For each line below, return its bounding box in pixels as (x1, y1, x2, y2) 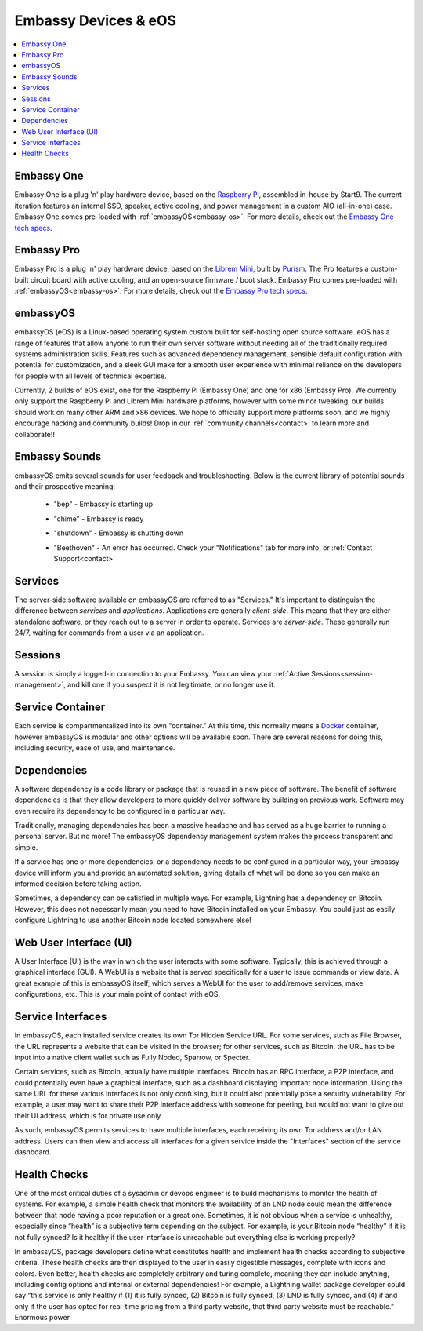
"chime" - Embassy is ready (53, 514, 144, 523)
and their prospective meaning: (14, 481, 116, 490)
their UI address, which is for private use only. (14, 1110, 163, 1120)
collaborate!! (14, 429, 55, 439)
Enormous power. (14, 1313, 72, 1322)
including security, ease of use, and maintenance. (14, 742, 175, 753)
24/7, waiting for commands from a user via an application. (14, 628, 204, 637)
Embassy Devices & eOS (14, 12, 176, 29)
